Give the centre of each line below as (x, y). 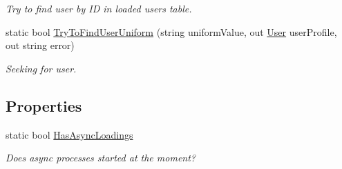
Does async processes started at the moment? (101, 158)
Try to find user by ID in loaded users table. (99, 8)
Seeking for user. (41, 68)
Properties (44, 105)
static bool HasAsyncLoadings (69, 134)
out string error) (40, 45)
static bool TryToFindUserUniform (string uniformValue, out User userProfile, (171, 31)
